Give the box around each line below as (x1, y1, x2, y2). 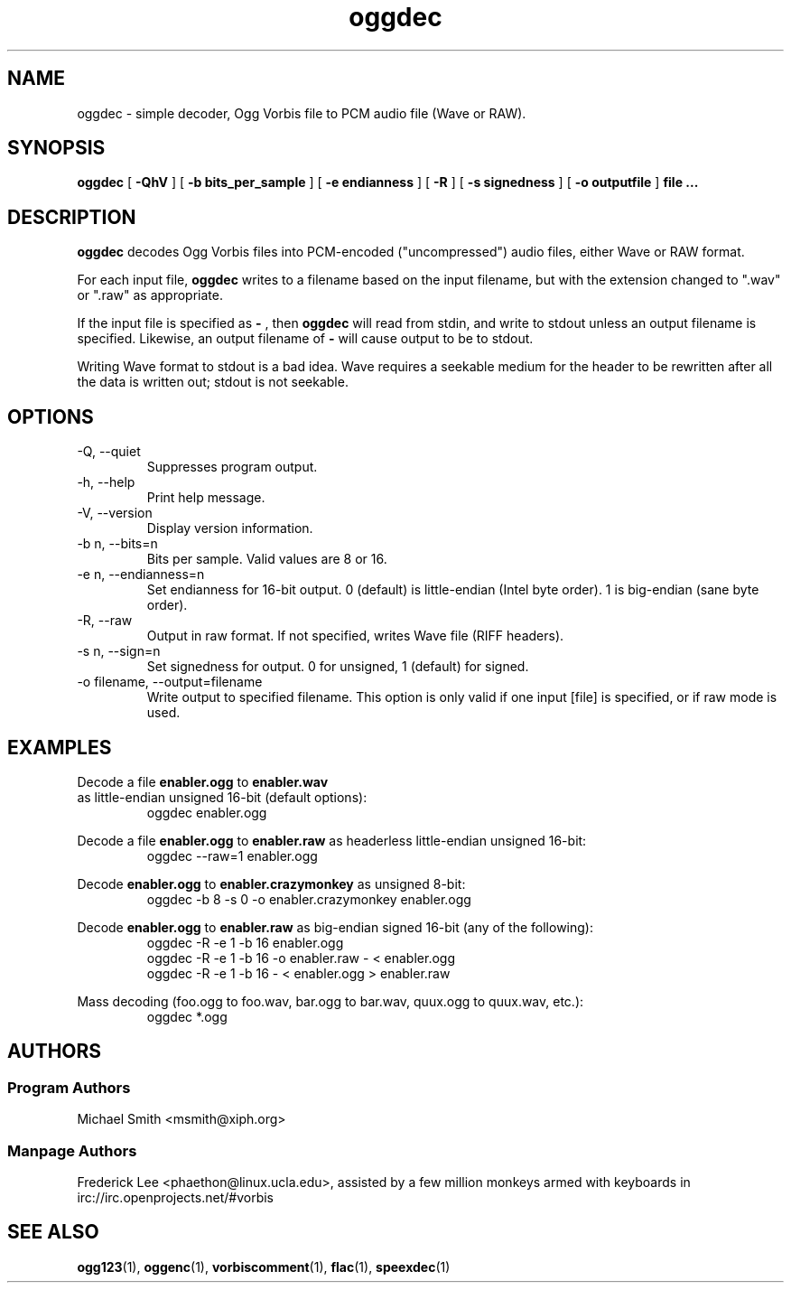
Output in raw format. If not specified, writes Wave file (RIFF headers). (146, 628, 564, 644)
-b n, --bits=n (77, 536, 158, 552)
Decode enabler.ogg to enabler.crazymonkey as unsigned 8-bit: (77, 875, 466, 892)
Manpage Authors (7, 1141, 137, 1160)
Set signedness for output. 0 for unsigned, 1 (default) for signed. (146, 659, 529, 675)
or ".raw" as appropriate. (77, 287, 223, 304)
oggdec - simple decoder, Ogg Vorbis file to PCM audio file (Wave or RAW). (77, 105, 526, 121)
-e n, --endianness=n (77, 566, 205, 583)
